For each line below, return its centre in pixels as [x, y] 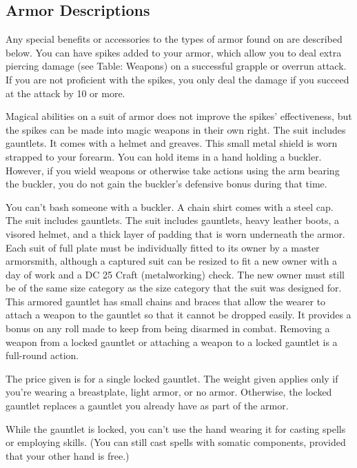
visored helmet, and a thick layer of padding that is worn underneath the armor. [175, 233]
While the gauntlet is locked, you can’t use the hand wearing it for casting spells [176, 428]
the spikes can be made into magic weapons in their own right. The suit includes [176, 129]
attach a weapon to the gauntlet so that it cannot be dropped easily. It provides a [178, 315]
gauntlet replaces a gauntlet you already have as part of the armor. [147, 406]
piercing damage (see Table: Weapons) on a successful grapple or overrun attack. [176, 66]
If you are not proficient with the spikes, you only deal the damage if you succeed [177, 79]
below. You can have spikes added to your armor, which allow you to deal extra [174, 52]
